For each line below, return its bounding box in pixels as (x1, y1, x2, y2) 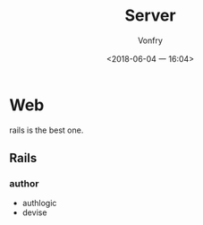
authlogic (21, 198, 57, 209)
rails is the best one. (9, 125, 84, 135)
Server (124, 5, 176, 26)
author (9, 177, 39, 189)
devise (21, 207, 47, 218)
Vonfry (137, 35, 164, 46)
